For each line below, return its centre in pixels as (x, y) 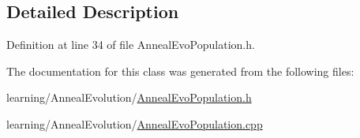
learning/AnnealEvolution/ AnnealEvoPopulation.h (129, 97)
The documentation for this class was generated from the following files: (180, 71)
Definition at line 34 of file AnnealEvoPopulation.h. (131, 45)
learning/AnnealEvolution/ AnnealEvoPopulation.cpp (135, 123)
